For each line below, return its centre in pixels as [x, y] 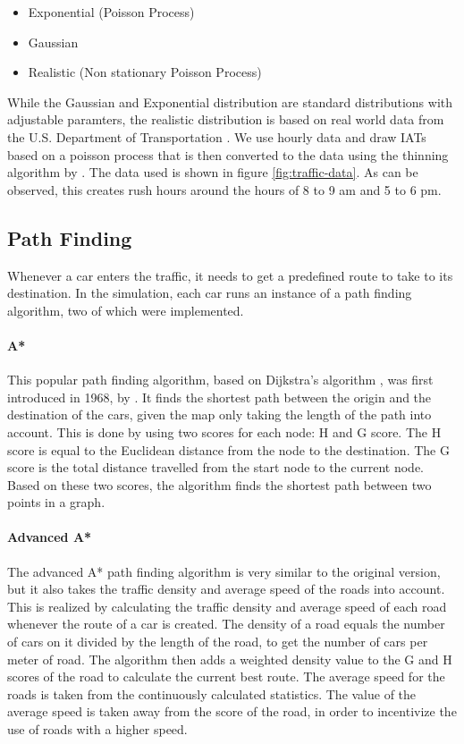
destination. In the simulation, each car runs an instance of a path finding [210, 293]
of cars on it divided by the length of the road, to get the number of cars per [218, 642]
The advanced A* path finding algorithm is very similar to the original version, [224, 571]
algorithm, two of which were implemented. [126, 310]
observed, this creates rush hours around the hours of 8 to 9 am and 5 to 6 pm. [224, 189]
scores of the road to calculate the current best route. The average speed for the [226, 676]
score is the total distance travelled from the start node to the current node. [216, 467]
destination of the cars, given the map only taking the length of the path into [219, 414]
